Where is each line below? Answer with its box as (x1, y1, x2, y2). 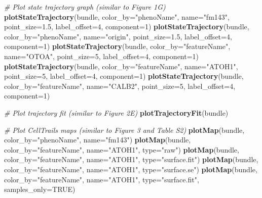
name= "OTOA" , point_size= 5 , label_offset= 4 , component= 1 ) (4, 51, 199, 61)
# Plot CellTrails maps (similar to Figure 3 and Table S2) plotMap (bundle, (4, 124, 245, 135)
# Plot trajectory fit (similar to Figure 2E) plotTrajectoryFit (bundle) (4, 107, 229, 118)
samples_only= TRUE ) (4, 184, 76, 194)
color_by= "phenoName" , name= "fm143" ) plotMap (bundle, (4, 134, 191, 145)
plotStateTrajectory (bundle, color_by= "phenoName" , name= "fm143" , (4, 11, 230, 22)
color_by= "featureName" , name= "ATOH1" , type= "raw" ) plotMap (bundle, (4, 144, 239, 155)
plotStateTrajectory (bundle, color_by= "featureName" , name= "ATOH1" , (4, 61, 238, 71)
